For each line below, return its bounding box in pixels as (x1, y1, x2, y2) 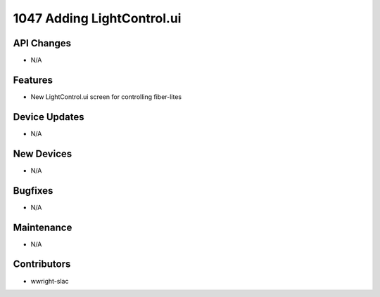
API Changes (13, 37, 72, 49)
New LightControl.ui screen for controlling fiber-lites (30, 92, 182, 101)
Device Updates (13, 111, 84, 123)
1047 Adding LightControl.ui (13, 11, 182, 26)
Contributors (13, 258, 71, 270)
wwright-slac (30, 277, 69, 285)
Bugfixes (13, 185, 53, 197)
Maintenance (13, 221, 72, 233)
